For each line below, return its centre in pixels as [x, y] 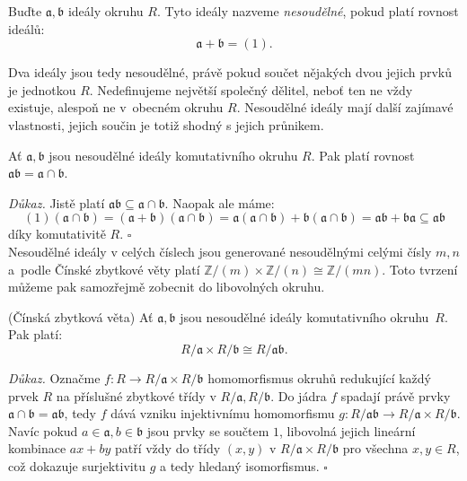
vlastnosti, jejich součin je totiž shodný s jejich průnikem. [166, 124]
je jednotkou [42, 89]
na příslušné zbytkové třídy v [136, 395]
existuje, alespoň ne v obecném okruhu [116, 107]
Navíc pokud [43, 430]
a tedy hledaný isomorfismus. [239, 465]
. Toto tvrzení [420, 269]
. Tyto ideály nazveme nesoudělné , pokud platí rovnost [308, 11]
